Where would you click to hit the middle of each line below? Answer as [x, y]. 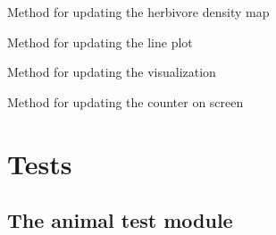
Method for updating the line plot [100, 42]
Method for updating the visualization [112, 72]
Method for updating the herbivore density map [138, 12]
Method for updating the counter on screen [125, 101]
